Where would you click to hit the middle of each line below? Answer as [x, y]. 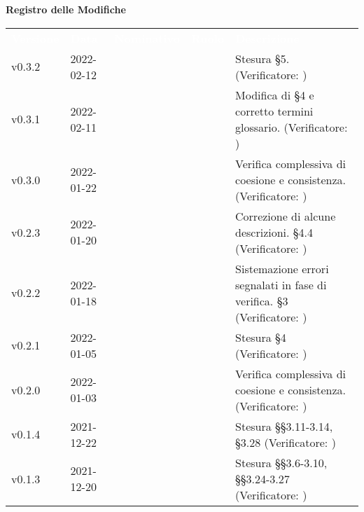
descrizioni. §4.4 [274, 232]
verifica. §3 [262, 300]
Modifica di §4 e [275, 95]
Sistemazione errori [282, 268]
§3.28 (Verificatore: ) [286, 442]
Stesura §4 [261, 337]
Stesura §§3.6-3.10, [281, 462]
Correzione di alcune [286, 216]
